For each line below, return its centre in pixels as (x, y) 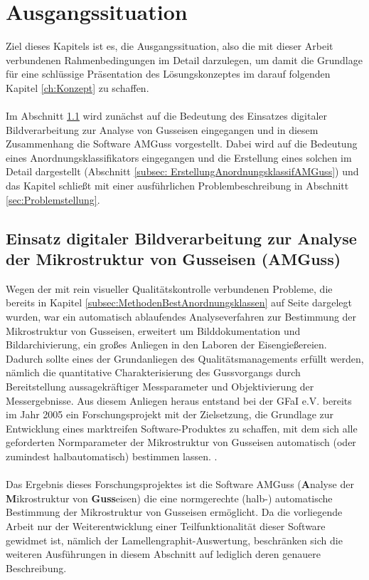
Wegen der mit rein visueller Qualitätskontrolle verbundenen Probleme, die (169, 288)
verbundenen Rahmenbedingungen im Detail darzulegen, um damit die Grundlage (184, 59)
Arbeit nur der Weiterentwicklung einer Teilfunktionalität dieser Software (166, 525)
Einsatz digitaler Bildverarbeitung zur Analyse (181, 238)
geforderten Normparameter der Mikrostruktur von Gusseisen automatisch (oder (181, 442)
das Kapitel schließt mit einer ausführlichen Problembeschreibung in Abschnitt (177, 186)
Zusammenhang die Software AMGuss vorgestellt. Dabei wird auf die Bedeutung (182, 144)
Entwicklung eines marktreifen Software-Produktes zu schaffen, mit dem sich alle (182, 428)
